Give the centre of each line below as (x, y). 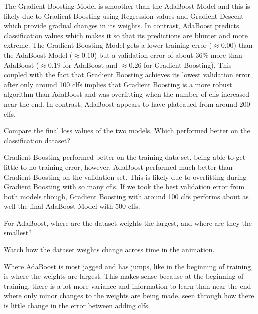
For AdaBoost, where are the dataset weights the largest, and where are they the (128, 223)
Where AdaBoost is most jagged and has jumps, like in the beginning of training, (129, 266)
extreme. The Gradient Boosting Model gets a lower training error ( (108, 45)
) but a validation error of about (143, 55)
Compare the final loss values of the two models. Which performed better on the (127, 131)
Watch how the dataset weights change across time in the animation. (109, 250)
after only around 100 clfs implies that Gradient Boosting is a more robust (118, 84)
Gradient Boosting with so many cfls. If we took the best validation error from (124, 187)
